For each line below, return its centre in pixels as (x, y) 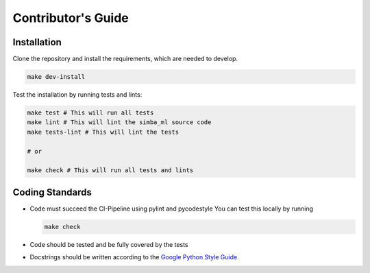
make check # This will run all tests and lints (110, 170)
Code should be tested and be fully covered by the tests (109, 244)
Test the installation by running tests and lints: (77, 95)
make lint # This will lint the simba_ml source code (119, 122)
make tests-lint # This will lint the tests (103, 132)
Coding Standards (52, 192)
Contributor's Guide (71, 18)
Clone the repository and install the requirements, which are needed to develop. (125, 59)
